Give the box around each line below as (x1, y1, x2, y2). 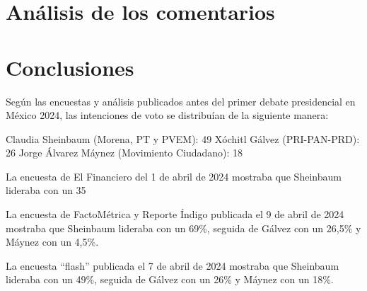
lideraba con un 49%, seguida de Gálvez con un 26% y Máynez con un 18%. (6, 272, 334, 287)
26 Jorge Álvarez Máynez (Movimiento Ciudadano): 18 (6, 145, 243, 160)
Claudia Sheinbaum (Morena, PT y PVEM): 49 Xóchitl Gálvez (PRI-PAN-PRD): (6, 131, 360, 146)
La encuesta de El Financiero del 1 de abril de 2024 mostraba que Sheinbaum (6, 169, 342, 183)
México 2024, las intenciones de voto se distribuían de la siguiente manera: (6, 108, 329, 122)
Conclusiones (6, 52, 134, 81)
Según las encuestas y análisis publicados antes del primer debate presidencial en (6, 93, 356, 108)
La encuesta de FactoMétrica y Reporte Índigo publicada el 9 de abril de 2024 (6, 207, 344, 222)
